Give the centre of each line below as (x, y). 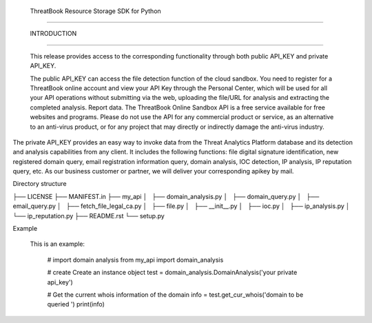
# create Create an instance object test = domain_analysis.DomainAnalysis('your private (172, 273)
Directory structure (40, 184)
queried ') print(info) (76, 304)
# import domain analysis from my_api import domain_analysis (135, 260)
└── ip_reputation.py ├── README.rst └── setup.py (89, 216)
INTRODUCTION (53, 34)
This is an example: (58, 244)
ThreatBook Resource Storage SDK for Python (95, 11)
